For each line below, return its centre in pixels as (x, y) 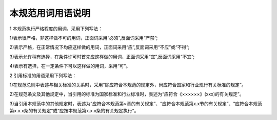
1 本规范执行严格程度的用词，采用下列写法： (56, 29)
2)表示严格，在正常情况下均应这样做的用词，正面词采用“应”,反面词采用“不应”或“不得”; (100, 47)
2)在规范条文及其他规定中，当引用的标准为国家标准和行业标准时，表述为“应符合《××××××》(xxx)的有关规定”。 (127, 94)
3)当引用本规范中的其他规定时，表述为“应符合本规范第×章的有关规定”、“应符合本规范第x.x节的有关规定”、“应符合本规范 (136, 103)
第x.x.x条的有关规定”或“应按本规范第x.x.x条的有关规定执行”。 (74, 111)
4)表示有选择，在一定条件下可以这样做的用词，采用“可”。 (70, 66)
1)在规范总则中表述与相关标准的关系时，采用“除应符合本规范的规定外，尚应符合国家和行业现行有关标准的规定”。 (128, 85)
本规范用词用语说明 (50, 13)
